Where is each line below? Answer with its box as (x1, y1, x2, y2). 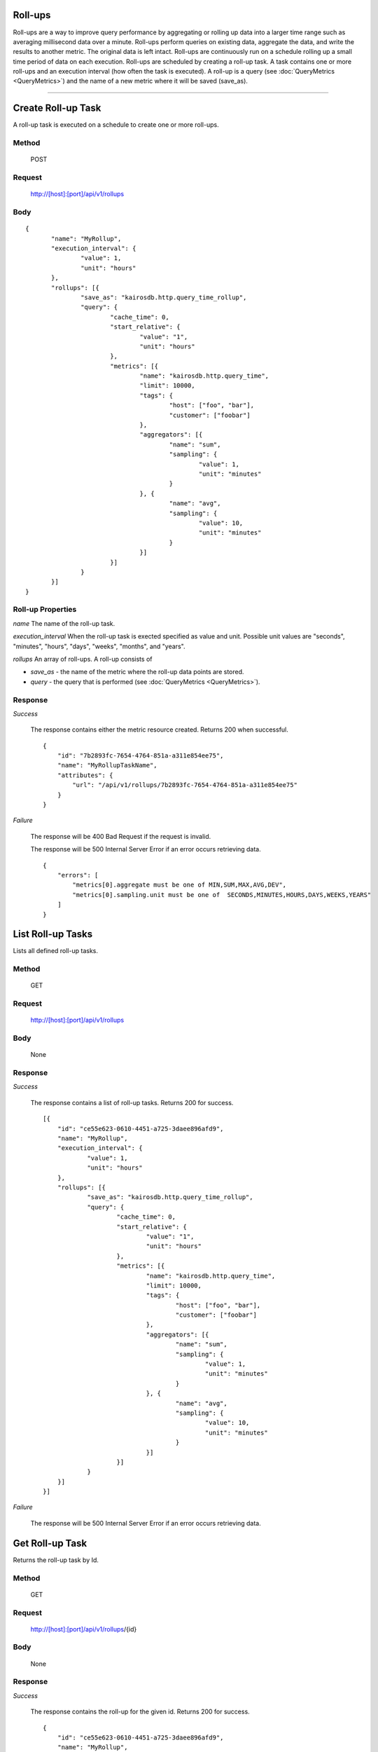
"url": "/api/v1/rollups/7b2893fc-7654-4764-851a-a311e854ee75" (72, 781, 297, 789)
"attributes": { (57, 771, 113, 779)
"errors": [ (57, 871, 99, 879)
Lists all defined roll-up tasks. (13, 947, 98, 955)
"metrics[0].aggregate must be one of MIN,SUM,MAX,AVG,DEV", (72, 881, 287, 889)
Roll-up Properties (13, 605, 77, 615)
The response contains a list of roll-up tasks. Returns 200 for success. (30, 1098, 234, 1107)
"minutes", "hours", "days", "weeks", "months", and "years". (13, 642, 185, 650)
